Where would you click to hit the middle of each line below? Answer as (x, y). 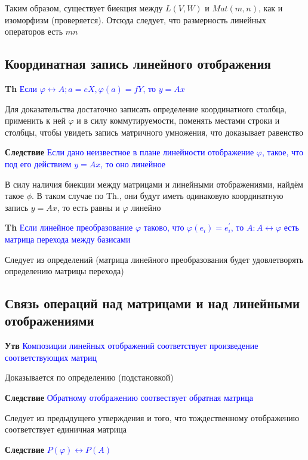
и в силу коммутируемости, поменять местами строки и (178, 120)
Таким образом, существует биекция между (84, 8)
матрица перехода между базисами (68, 239)
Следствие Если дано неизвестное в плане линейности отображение (130, 152)
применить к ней (35, 120)
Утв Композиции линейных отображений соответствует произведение (132, 346)
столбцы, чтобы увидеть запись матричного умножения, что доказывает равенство (154, 132)
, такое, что (282, 152)
